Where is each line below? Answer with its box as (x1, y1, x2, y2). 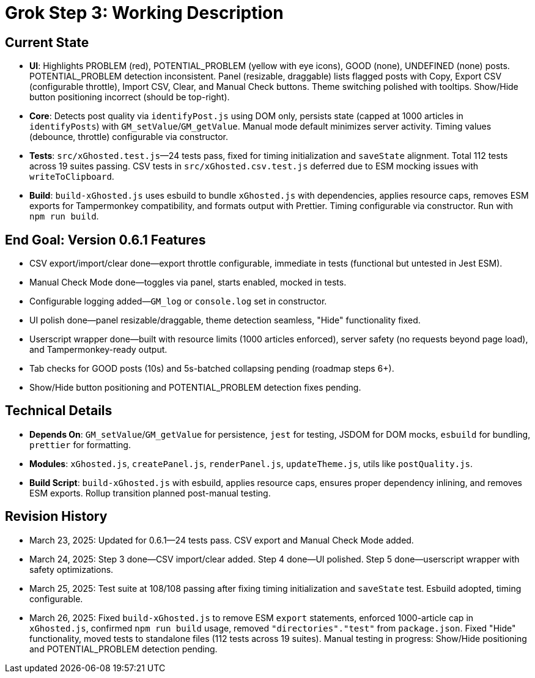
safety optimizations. (29, 564, 114, 575)
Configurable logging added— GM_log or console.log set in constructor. (29, 296, 327, 307)
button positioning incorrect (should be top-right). (29, 92, 230, 103)
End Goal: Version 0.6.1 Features (5, 232, 206, 248)
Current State (5, 34, 89, 50)
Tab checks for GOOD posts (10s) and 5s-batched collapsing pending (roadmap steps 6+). (29, 363, 394, 374)
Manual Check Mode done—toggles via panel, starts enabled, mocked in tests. (29, 277, 347, 288)
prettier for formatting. (29, 439, 131, 450)
